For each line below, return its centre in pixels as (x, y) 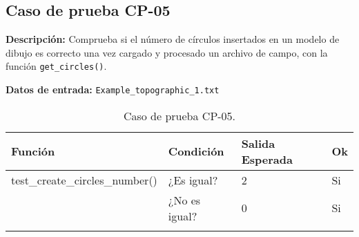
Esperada (267, 159)
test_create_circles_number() (84, 180)
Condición (196, 151)
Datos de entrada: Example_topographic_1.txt (113, 89)
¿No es (184, 200)
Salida (258, 143)
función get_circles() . (56, 66)
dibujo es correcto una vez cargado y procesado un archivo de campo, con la (167, 52)
